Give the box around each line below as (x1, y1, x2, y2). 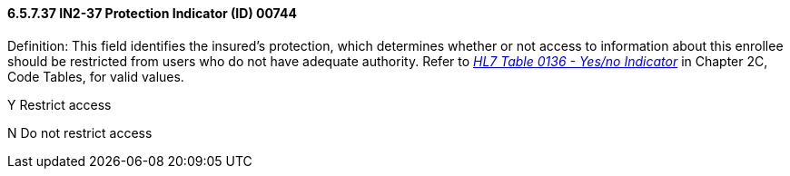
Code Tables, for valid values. (7, 68, 184, 84)
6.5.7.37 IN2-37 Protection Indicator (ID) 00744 (7, 5, 297, 21)
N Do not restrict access (7, 124, 153, 141)
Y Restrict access (7, 96, 112, 112)
